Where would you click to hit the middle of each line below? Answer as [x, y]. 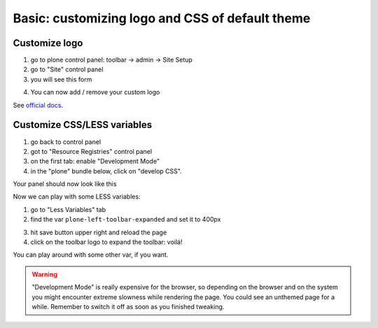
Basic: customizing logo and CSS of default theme [162, 18]
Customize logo [48, 43]
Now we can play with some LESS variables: [77, 197]
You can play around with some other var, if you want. [91, 255]
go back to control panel [66, 142]
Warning [44, 274]
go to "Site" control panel [67, 69]
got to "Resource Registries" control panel [91, 151]
